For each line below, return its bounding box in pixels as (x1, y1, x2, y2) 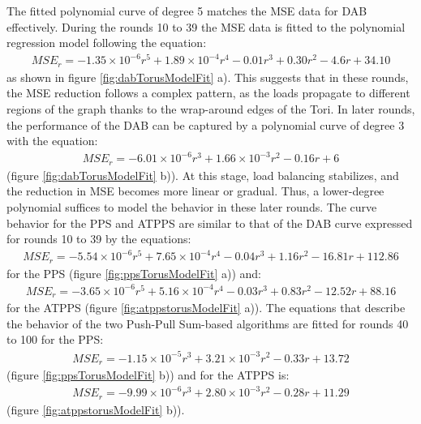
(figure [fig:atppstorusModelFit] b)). (6, 400, 185, 418)
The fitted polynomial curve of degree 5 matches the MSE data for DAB (6, 2, 367, 19)
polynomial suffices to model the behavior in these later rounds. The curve (6, 198, 377, 215)
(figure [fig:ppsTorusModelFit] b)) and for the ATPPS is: (6, 366, 290, 383)
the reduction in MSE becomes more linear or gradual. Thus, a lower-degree (6, 182, 384, 199)
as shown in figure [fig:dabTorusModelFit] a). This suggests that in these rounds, (6, 68, 409, 85)
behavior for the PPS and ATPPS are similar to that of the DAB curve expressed (6, 214, 413, 231)
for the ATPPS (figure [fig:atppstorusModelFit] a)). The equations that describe (6, 299, 406, 316)
